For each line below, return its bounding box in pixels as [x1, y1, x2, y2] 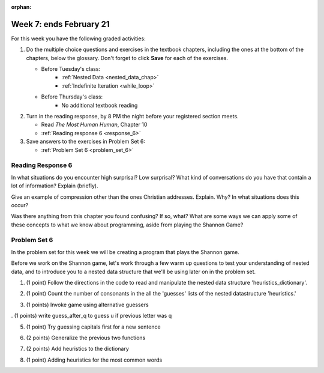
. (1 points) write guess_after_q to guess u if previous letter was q [11, 312, 172, 320]
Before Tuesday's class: [41, 65, 101, 73]
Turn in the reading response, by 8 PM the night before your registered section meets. [26, 113, 239, 120]
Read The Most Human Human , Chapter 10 [41, 121, 148, 129]
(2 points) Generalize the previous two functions [26, 334, 146, 341]
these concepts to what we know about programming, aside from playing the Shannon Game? [11, 221, 244, 228]
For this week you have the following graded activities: [11, 35, 146, 42]
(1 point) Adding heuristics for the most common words [26, 356, 163, 363]
